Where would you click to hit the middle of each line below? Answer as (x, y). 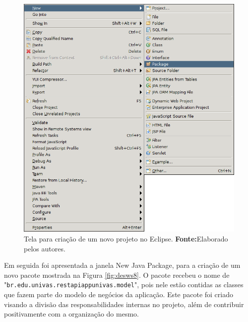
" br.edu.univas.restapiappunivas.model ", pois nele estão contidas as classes (124, 284)
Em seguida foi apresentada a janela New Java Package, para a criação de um (122, 265)
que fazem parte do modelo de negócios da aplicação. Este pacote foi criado (119, 294)
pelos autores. (45, 248)
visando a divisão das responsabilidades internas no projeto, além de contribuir (124, 304)
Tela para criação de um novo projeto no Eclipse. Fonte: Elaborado (126, 238)
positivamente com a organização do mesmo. (71, 314)
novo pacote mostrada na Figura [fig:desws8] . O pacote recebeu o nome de (117, 275)
